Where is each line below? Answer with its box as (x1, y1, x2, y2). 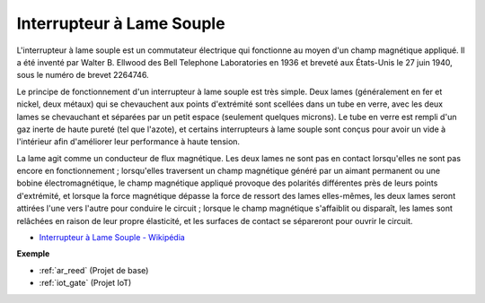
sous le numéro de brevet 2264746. (16, 70, 149, 81)
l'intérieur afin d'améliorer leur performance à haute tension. (16, 136, 241, 147)
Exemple (16, 248, 50, 259)
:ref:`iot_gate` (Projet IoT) (39, 278, 132, 289)
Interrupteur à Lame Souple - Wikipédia (39, 232, 186, 243)
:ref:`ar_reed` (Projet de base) (39, 264, 149, 275)
